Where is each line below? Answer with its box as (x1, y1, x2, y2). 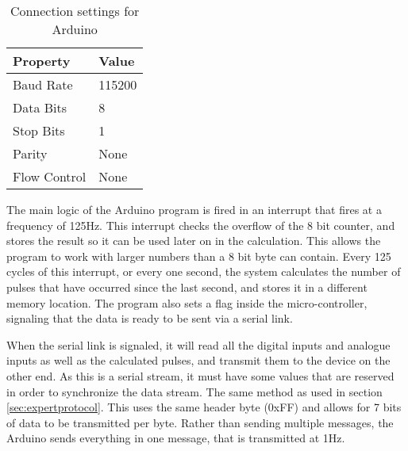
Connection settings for (10, 2, 140, 20)
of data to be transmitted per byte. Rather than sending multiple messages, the (6, 414, 394, 430)
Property (13, 52, 71, 70)
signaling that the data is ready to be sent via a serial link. (6, 310, 293, 327)
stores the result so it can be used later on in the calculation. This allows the (6, 232, 381, 249)
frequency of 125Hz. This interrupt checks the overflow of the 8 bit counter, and (6, 216, 395, 233)
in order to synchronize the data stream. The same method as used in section (6, 383, 383, 399)
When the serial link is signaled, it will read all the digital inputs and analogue (6, 336, 391, 353)
